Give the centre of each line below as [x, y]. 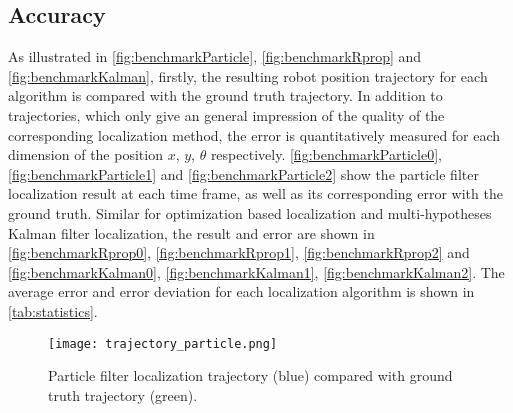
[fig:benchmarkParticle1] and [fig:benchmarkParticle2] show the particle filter [243, 173]
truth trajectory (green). [123, 394]
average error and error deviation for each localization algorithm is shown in [241, 291]
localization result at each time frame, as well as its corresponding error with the [255, 193]
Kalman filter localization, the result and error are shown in [191, 232]
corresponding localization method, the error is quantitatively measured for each [254, 134]
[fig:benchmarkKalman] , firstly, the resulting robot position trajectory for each [248, 75]
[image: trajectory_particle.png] [163, 343]
